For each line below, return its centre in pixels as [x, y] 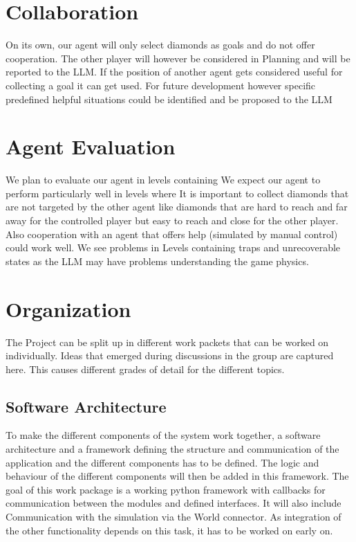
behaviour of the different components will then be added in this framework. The [177, 476]
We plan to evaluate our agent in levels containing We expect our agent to [163, 180]
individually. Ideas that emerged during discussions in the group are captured [170, 355]
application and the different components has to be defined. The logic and [162, 462]
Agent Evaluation [91, 146]
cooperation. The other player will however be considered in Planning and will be [178, 58]
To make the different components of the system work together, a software [163, 435]
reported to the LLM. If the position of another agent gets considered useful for [174, 72]
